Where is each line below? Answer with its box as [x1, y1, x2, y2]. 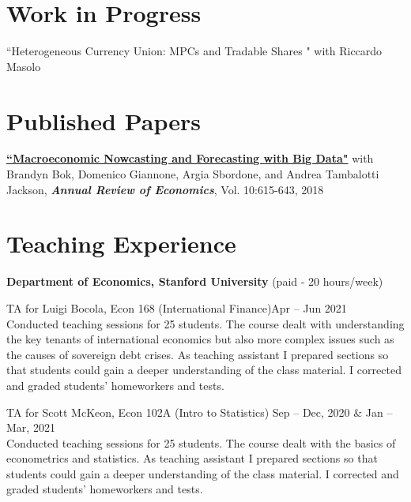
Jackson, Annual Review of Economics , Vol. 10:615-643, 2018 [6, 181, 324, 197]
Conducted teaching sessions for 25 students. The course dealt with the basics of [6, 434, 396, 451]
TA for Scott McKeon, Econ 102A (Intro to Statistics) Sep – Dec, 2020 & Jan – [6, 403, 393, 420]
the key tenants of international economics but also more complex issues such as [6, 331, 394, 347]
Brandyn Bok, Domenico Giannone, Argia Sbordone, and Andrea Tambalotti [6, 166, 379, 182]
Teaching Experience [6, 227, 236, 260]
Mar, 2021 [6, 419, 55, 436]
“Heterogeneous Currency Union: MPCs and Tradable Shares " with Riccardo [6, 43, 383, 59]
